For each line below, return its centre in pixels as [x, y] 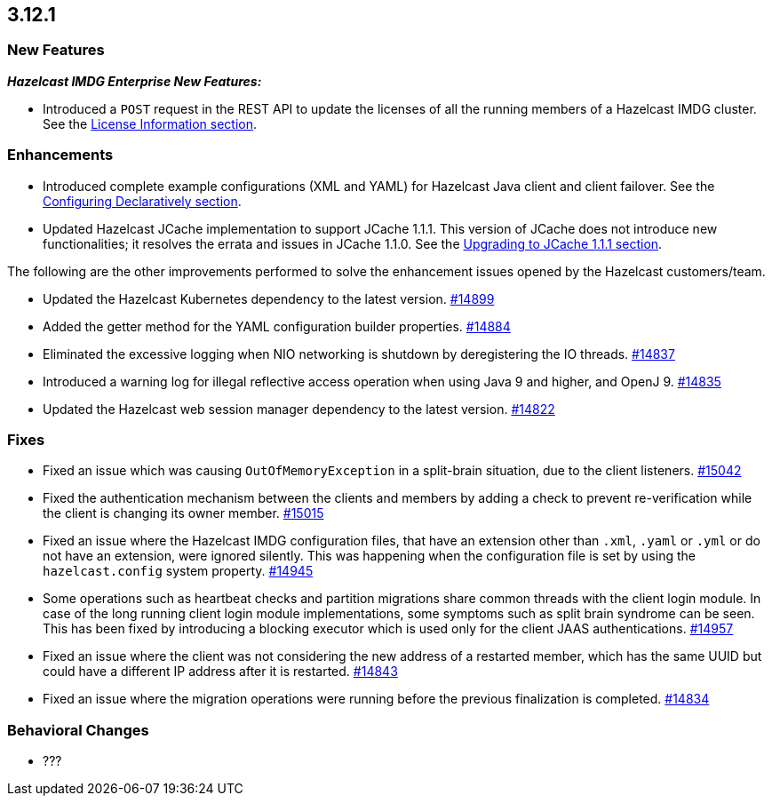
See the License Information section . [150, 123]
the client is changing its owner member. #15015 [183, 513]
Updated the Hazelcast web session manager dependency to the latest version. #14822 [299, 409]
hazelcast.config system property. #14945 [178, 571]
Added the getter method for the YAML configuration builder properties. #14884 [277, 326]
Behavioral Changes [78, 730]
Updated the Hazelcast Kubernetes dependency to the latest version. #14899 [269, 298]
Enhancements [60, 155]
